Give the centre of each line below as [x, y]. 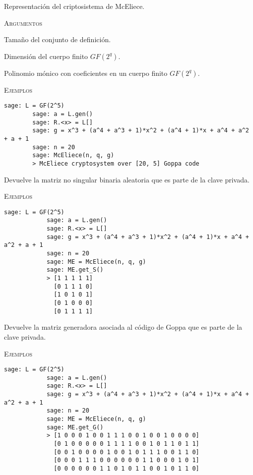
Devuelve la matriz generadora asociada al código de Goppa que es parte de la [123, 327]
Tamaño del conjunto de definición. [58, 39]
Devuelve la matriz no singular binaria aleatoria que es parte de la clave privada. [127, 179]
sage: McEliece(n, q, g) [73, 155]
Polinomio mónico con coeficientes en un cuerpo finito [86, 73]
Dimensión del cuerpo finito [46, 56]
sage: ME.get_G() [75, 427]
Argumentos [23, 23]
